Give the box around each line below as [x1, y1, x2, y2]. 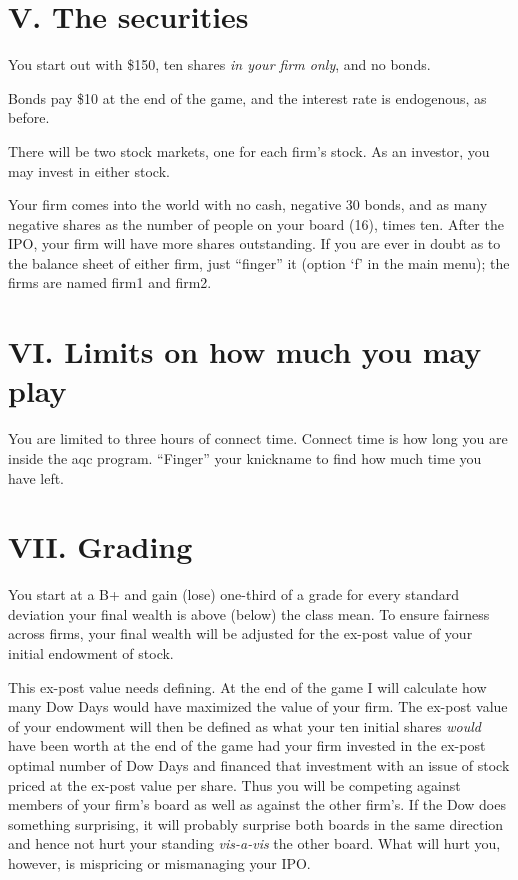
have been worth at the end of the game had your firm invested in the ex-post [8, 735, 486, 756]
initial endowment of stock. [8, 643, 174, 664]
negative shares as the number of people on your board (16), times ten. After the [8, 213, 504, 234]
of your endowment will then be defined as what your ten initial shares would [8, 715, 481, 736]
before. [8, 107, 50, 128]
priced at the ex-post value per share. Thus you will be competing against [8, 774, 461, 795]
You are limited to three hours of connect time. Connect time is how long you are [8, 428, 508, 449]
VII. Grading [8, 526, 193, 567]
